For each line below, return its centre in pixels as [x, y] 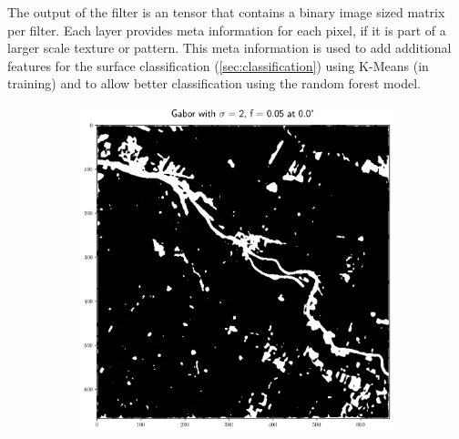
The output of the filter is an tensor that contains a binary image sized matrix [226, 12]
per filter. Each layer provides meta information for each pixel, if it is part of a [227, 30]
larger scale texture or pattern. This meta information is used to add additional [229, 48]
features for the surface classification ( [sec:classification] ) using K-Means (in [218, 65]
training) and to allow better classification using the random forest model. [214, 83]
